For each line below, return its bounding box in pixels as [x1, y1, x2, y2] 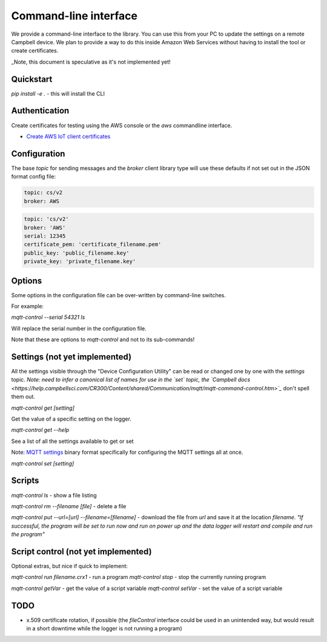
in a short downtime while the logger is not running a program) [26, 625, 183, 632]
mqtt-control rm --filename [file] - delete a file [11, 502, 127, 509]
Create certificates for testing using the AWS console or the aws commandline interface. [11, 122, 233, 129]
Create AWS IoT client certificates [26, 133, 111, 140]
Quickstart [11, 74, 53, 84]
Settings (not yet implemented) [11, 352, 132, 362]
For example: [11, 303, 44, 310]
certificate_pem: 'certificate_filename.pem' [24, 241, 162, 248]
